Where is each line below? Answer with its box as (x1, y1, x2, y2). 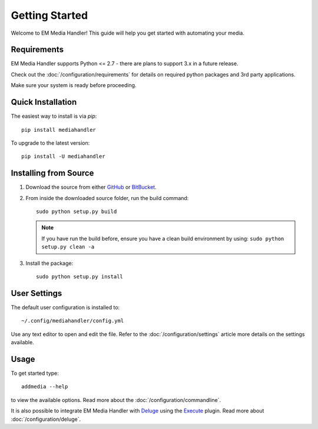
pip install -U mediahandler (21, 153, 105, 160)
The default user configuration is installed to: (11, 304, 120, 311)
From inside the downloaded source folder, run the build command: (25, 194, 189, 201)
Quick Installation (11, 97, 77, 107)
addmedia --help (21, 383, 68, 390)
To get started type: (11, 370, 59, 377)
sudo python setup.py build (36, 208, 117, 215)
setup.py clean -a (41, 244, 95, 250)
